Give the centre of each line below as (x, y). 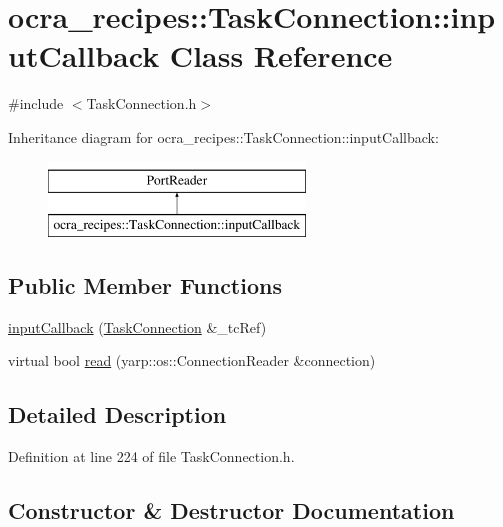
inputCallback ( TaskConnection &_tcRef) (137, 326)
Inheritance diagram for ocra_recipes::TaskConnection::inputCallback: (223, 136)
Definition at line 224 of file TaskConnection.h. (151, 456)
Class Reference (281, 55)
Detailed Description (117, 414)
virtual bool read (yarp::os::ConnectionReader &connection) (192, 360)
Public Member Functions (145, 285)
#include (36, 103)
